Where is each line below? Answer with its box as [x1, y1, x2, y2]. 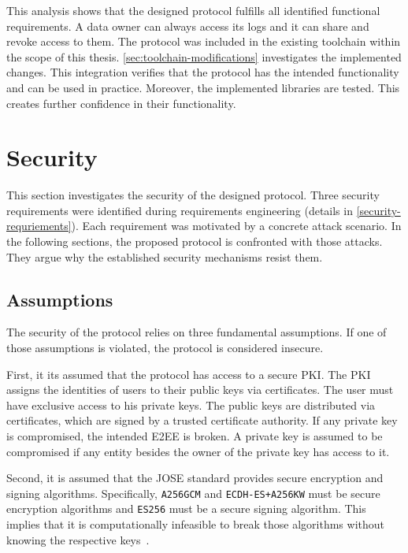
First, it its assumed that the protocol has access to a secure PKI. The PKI [6, 366, 371, 382]
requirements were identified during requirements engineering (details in [6, 202, 353, 218]
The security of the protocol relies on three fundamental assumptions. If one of [6, 324, 387, 340]
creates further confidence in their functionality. [6, 95, 236, 111]
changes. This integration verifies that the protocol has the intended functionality [6, 64, 399, 80]
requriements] [6, 217, 72, 234]
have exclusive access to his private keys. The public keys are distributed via [6, 396, 376, 413]
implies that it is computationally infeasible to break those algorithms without [6, 516, 384, 533]
